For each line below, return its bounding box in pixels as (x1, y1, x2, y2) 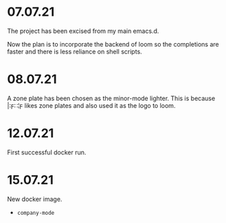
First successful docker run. (7, 148, 87, 156)
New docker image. (7, 195, 63, 203)
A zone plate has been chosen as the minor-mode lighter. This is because (7, 94, 216, 102)
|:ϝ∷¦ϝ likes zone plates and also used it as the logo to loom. (7, 101, 176, 110)
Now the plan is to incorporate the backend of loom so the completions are (7, 40, 219, 48)
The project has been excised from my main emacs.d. (7, 27, 159, 35)
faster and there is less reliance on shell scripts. (7, 47, 142, 56)
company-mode (16, 209, 55, 216)
